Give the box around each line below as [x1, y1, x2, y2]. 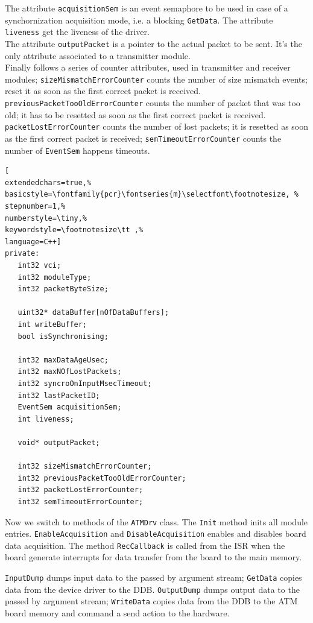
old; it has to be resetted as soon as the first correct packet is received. [5, 108, 266, 121]
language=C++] [5, 237, 62, 246]
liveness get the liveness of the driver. [5, 25, 150, 38]
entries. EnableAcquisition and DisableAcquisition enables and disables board [5, 527, 306, 540]
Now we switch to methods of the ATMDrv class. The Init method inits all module [5, 515, 308, 528]
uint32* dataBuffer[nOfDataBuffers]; [17, 308, 169, 317]
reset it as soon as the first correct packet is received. [5, 84, 201, 97]
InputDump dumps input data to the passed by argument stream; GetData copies [5, 571, 302, 584]
